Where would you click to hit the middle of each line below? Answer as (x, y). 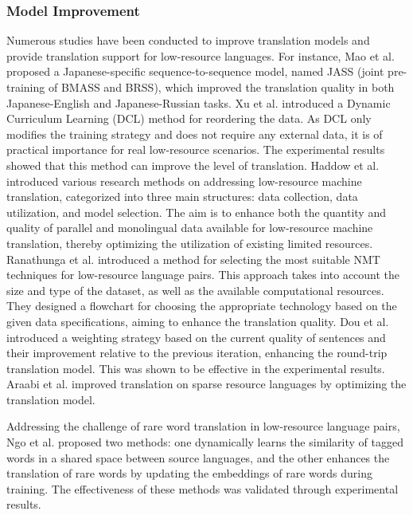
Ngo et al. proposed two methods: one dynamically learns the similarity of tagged (205, 442)
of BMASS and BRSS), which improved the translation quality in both (221, 87)
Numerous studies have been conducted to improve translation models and (188, 40)
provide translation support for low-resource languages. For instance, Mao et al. (201, 55)
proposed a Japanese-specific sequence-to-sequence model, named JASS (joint (195, 71)
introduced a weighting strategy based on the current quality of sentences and (196, 337)
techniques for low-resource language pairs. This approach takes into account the (203, 275)
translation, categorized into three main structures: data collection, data (182, 197)
